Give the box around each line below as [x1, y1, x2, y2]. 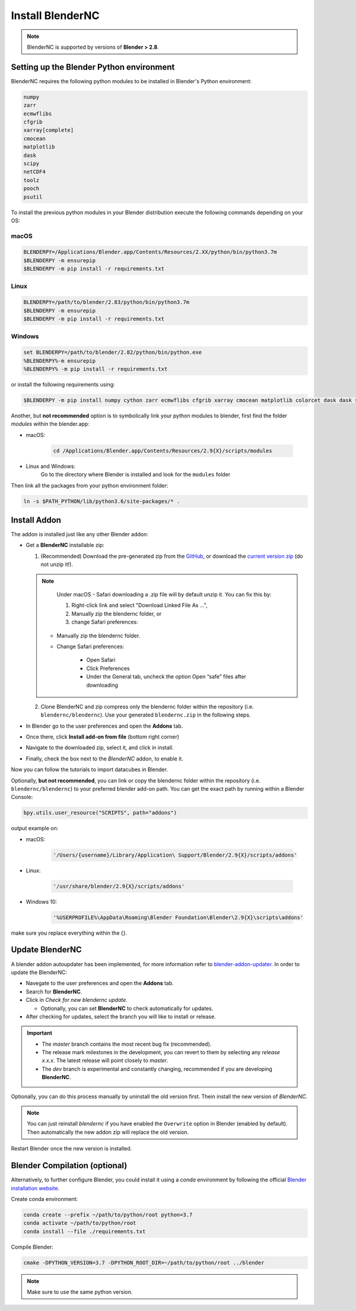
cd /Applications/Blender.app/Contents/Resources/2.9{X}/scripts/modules [53, 447, 272, 454]
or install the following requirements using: [11, 381, 115, 388]
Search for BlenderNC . [26, 988, 82, 995]
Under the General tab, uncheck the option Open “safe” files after [86, 673, 246, 680]
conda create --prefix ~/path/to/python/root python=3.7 [23, 1211, 193, 1218]
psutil [23, 193, 43, 200]
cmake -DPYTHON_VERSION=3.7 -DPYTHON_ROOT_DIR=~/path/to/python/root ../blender [23, 1259, 265, 1266]
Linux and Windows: [26, 463, 76, 470]
